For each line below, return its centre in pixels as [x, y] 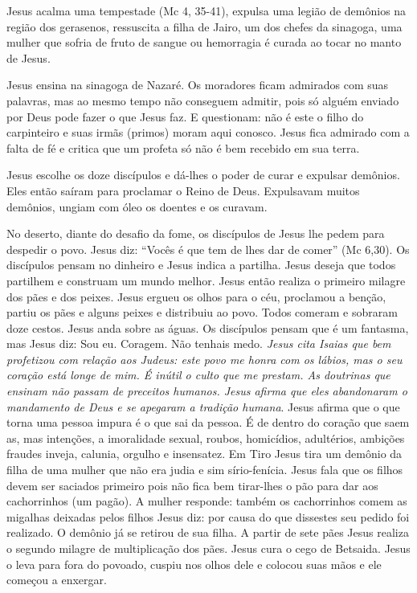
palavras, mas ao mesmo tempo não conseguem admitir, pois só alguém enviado [203, 100]
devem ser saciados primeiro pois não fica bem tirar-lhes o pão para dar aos [192, 485]
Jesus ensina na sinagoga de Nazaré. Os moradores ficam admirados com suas [198, 85]
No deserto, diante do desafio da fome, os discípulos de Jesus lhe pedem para [196, 233]
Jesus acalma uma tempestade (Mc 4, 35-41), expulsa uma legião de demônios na [206, 10]
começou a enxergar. [57, 580]
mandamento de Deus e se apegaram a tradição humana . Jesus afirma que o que [203, 406]
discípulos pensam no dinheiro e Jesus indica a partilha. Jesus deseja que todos [201, 265]
